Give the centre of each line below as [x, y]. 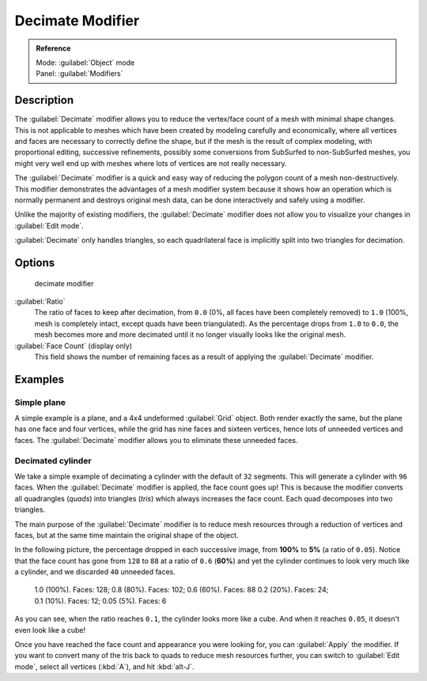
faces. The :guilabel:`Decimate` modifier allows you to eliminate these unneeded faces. [156, 440]
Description [44, 100]
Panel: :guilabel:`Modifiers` [79, 74]
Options [35, 262]
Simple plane [40, 402]
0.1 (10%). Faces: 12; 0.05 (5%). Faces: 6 [100, 600]
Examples [40, 379]
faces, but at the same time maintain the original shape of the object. [127, 535]
